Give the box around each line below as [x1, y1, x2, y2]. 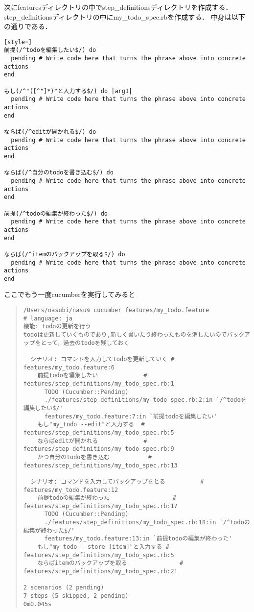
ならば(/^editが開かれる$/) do [4, 128, 96, 135]
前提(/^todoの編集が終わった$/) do [4, 210, 108, 217]
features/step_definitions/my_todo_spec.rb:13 [23, 462, 178, 469]
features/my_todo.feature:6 [23, 364, 115, 371]
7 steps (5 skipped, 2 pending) [23, 592, 129, 600]
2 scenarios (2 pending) [23, 584, 104, 591]
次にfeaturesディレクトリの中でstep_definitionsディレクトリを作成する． [4, 2, 232, 12]
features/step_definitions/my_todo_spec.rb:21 [23, 568, 178, 575]
